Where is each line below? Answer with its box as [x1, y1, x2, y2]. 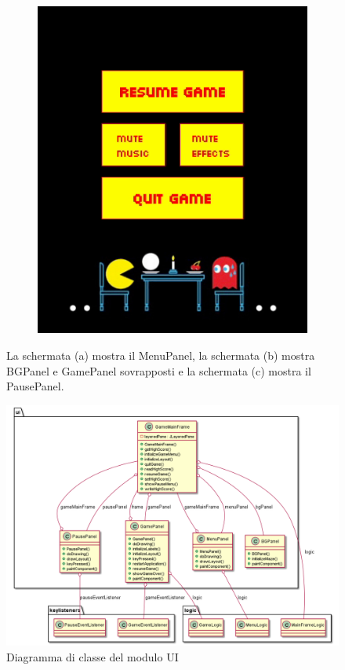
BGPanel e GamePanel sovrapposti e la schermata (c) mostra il [6, 362, 311, 379]
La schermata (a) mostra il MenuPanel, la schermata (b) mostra [6, 347, 315, 363]
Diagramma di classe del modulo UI [6, 648, 179, 665]
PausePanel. [6, 378, 64, 394]
